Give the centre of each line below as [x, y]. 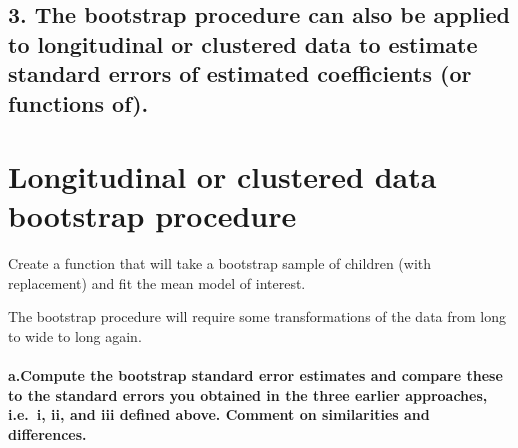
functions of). [78, 102]
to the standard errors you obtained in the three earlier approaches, [248, 394]
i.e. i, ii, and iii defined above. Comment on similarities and [219, 414]
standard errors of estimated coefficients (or [240, 73]
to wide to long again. [75, 336]
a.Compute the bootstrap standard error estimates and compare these [255, 375]
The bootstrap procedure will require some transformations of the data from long [257, 316]
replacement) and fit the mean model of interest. [157, 282]
